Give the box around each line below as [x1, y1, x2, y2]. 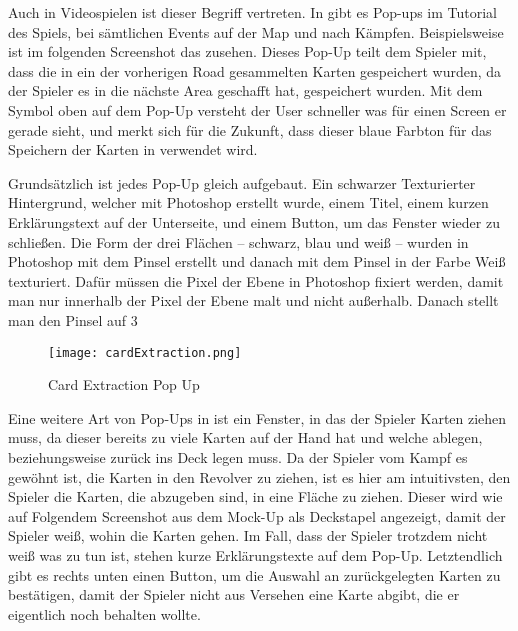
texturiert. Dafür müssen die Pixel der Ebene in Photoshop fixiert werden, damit [8, 270, 504, 291]
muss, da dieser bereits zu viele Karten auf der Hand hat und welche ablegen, [8, 427, 483, 448]
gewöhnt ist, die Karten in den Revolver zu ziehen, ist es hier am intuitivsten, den [8, 466, 511, 487]
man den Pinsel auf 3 [8, 309, 138, 330]
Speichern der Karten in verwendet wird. [8, 139, 258, 160]
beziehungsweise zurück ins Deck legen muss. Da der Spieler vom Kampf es [8, 446, 468, 467]
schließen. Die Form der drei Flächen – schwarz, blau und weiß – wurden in [8, 231, 469, 252]
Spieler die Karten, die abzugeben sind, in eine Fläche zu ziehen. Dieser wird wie [8, 486, 503, 507]
